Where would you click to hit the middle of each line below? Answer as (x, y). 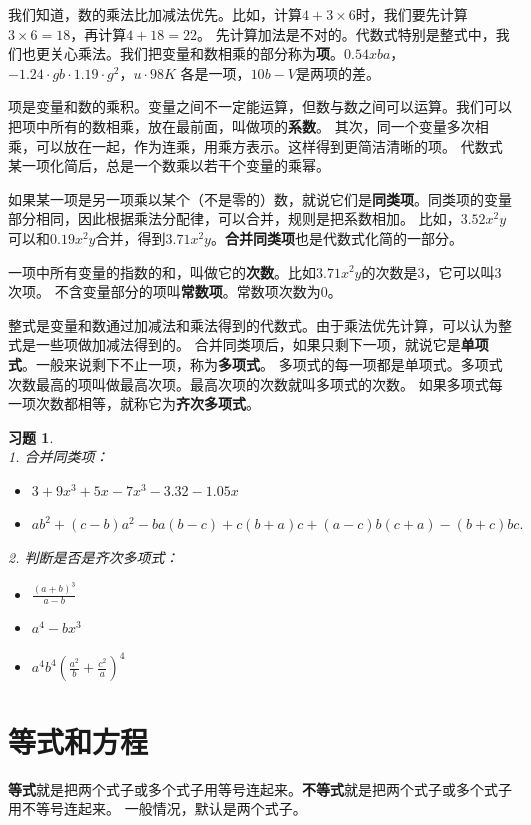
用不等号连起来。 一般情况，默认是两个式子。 (157, 808)
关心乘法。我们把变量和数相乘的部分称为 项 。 (196, 53)
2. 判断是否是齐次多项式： (93, 557)
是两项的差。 (337, 72)
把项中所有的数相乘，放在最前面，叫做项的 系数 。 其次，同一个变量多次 (241, 125)
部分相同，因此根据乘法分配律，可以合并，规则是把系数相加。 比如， (234, 218)
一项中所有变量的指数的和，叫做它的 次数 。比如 (162, 271)
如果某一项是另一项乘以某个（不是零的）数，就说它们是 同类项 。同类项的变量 (260, 198)
